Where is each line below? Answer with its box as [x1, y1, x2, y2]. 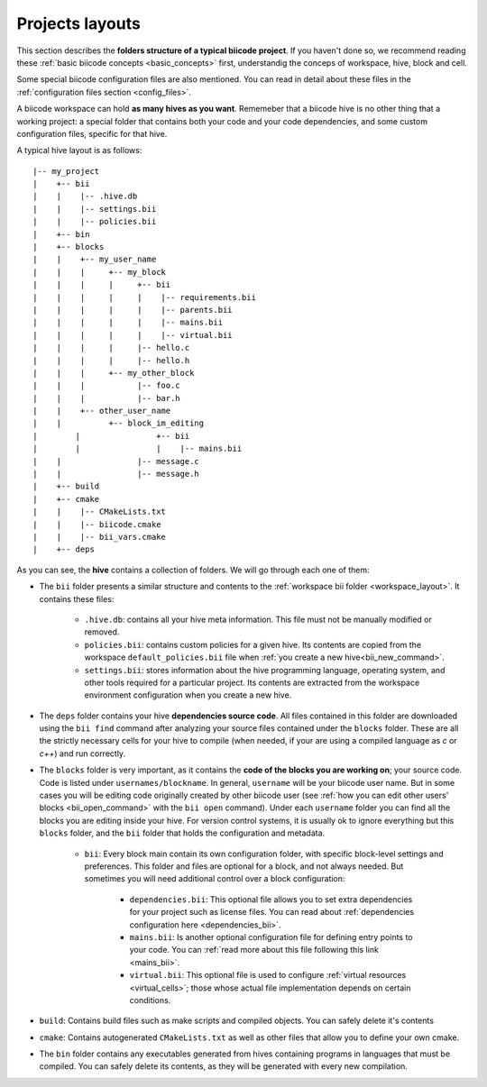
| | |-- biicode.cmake [32, 519, 161, 529]
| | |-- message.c [32, 456, 200, 466]
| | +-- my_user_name [32, 254, 157, 265]
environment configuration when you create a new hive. [84, 690, 292, 700]
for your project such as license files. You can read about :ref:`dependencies [129, 907, 415, 918]
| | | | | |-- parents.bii [32, 305, 234, 315]
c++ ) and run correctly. [39, 748, 126, 759]
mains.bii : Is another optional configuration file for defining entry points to [129, 931, 414, 942]
